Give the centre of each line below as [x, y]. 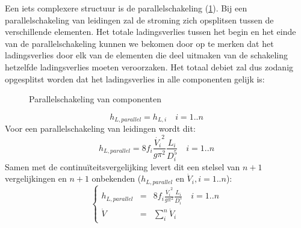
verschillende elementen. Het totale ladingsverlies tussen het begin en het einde [150, 32]
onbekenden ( [116, 178]
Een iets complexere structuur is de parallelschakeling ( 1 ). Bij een [126, 8]
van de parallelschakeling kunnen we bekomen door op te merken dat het [139, 43]
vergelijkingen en [36, 178]
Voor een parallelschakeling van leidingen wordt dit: [100, 128]
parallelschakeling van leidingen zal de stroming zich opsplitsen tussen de [139, 20]
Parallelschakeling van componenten [95, 99]
